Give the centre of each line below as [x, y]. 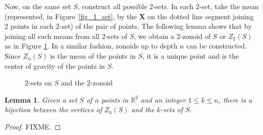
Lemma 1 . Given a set [41, 99]
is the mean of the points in [93, 55]
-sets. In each [173, 6]
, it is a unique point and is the [191, 55]
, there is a [235, 99]
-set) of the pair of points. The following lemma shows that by [155, 26]
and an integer [163, 99]
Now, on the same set [38, 6]
